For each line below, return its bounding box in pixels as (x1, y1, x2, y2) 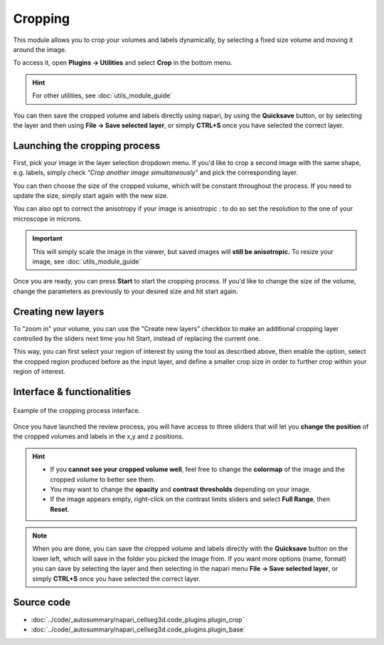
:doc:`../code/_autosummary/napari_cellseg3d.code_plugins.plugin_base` (31, 625, 245, 634)
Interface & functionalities (13, 385, 132, 398)
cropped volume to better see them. (50, 475, 156, 483)
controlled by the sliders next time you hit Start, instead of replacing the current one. (13, 335, 261, 342)
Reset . (50, 505, 70, 513)
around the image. (13, 45, 67, 53)
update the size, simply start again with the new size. (13, 191, 169, 199)
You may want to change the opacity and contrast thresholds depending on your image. (50, 485, 311, 493)
